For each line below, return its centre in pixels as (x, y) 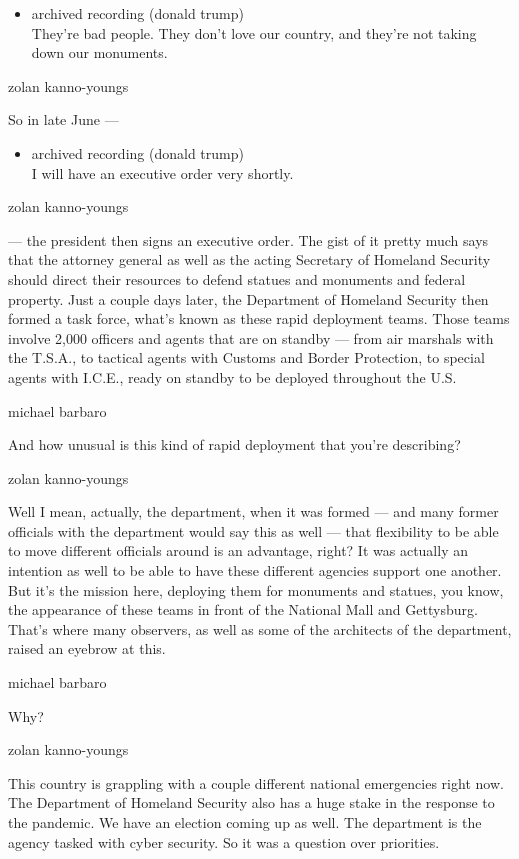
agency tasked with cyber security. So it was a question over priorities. (224, 841)
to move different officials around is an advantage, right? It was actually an (238, 550)
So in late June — (63, 119)
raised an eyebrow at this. (87, 648)
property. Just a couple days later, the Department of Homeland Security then (248, 298)
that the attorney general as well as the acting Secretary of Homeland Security (249, 259)
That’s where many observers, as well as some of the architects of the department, (260, 628)
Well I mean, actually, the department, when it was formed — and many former (253, 511)
